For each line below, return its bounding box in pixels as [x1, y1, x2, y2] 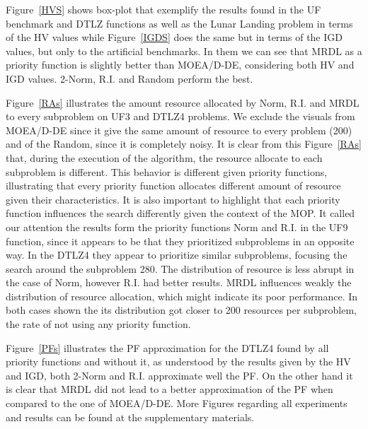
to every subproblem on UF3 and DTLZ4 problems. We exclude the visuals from [6, 109, 355, 124]
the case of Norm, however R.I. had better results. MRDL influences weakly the [6, 275, 352, 290]
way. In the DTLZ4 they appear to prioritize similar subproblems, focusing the [6, 247, 347, 262]
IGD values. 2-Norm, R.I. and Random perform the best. [6, 71, 253, 86]
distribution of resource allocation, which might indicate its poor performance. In [6, 288, 358, 303]
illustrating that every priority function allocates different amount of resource [6, 178, 341, 193]
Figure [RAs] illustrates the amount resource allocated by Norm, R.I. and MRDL [6, 95, 360, 110]
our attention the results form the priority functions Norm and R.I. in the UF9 [6, 219, 348, 234]
